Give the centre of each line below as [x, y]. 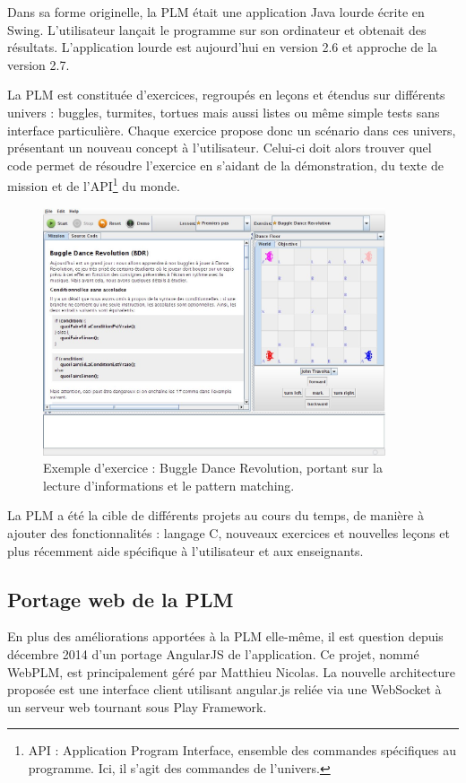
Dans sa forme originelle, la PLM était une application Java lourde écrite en [216, 12]
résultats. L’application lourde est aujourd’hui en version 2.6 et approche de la [222, 47]
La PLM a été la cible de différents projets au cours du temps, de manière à [216, 515]
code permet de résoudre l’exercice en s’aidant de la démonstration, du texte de [225, 165]
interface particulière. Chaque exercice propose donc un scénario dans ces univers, [232, 130]
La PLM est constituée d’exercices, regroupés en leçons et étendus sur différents [226, 95]
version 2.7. [39, 64]
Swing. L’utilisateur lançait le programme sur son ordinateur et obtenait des [217, 29]
